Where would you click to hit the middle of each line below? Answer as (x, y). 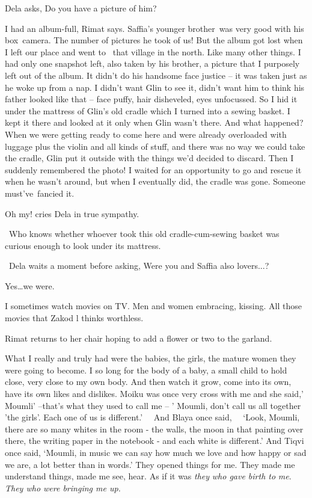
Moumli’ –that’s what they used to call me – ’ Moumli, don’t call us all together (153, 405)
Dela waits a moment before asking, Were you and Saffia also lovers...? (139, 266)
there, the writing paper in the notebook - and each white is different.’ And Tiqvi (154, 441)
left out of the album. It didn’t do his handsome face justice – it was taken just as (156, 75)
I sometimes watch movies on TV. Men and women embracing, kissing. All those (153, 306)
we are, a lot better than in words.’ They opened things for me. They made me (150, 464)
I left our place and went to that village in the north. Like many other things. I (153, 51)
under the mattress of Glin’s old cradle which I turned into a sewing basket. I (148, 110)
